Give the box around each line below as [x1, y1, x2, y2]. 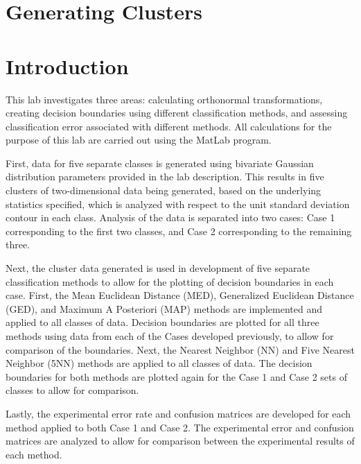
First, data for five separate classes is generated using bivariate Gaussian [6, 155, 314, 170]
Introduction [6, 51, 129, 80]
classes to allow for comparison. [6, 383, 139, 397]
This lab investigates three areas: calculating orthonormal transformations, [6, 92, 323, 106]
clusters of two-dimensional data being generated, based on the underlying [6, 183, 322, 198]
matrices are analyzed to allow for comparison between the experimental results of [6, 433, 355, 448]
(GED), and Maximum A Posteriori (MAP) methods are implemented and [6, 301, 322, 316]
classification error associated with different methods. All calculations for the [6, 119, 332, 133]
